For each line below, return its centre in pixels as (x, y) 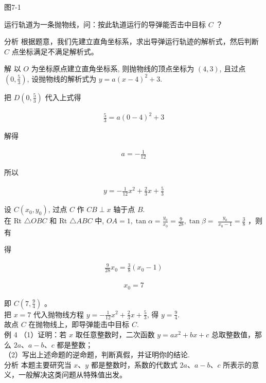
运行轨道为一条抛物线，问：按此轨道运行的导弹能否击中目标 (105, 24)
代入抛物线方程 (59, 314)
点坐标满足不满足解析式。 (55, 51)
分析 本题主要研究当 (38, 364)
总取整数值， (233, 334)
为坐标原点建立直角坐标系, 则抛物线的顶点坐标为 (113, 69)
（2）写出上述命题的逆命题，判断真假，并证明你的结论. (97, 355)
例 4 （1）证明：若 (36, 334)
